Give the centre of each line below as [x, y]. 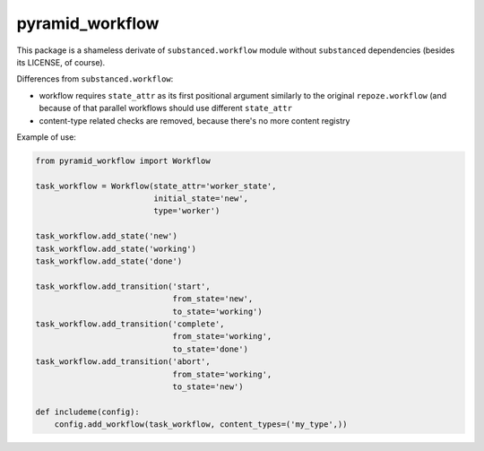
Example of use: [46, 137]
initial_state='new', [201, 199]
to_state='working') [218, 311]
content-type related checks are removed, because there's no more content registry [194, 120]
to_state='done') [210, 349]
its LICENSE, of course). [61, 62]
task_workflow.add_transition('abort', [123, 362]
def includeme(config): [88, 412]
